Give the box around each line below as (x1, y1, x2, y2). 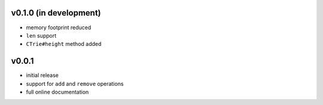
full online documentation (26, 88, 89, 95)
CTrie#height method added (26, 41, 102, 48)
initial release (26, 72, 59, 79)
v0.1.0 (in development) (11, 8, 101, 18)
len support (26, 32, 57, 39)
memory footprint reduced (26, 24, 92, 31)
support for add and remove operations (26, 80, 124, 87)
